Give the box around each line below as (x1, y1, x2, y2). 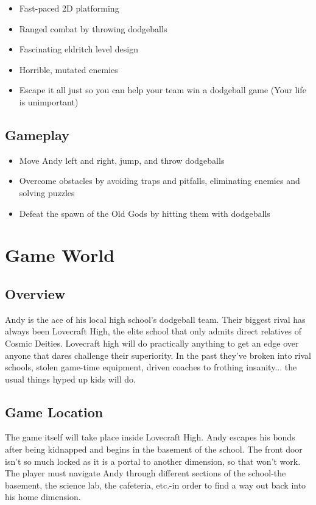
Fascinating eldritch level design (19, 43, 139, 55)
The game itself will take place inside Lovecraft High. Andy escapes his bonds (5, 431, 295, 443)
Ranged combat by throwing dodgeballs (19, 22, 167, 35)
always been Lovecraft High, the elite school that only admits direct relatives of (5, 325, 302, 337)
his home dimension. (5, 490, 81, 503)
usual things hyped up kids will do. (5, 372, 136, 385)
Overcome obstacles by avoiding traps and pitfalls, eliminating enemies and (19, 174, 300, 187)
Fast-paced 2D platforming (19, 2, 119, 14)
